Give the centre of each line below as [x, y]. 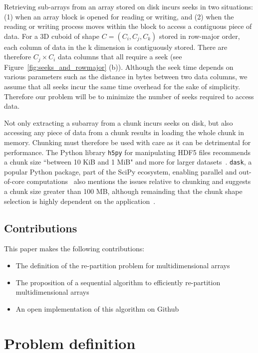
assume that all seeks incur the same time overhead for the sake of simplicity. [122, 87]
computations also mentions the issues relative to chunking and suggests [139, 181]
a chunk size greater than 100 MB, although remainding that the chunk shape [123, 191]
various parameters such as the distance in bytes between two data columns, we [126, 77]
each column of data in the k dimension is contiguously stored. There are [116, 47]
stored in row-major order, [199, 36]
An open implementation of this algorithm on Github [97, 308]
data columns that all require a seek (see [120, 57]
